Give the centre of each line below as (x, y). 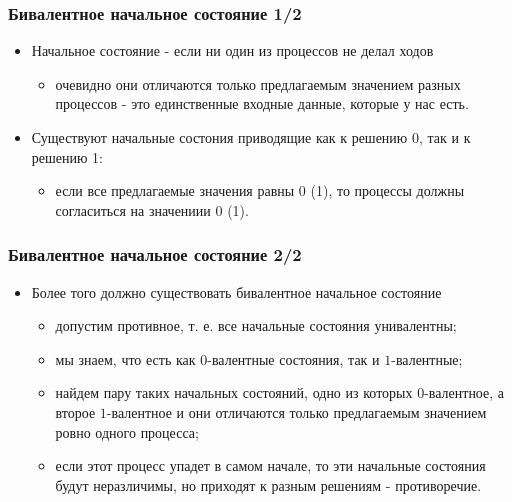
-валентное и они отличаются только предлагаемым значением (296, 411)
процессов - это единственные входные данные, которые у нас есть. (262, 103)
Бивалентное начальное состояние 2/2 (155, 254)
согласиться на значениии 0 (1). (152, 209)
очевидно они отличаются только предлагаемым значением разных (258, 83)
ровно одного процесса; (127, 431)
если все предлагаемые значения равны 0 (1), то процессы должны (260, 190)
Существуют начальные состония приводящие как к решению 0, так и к (251, 137)
